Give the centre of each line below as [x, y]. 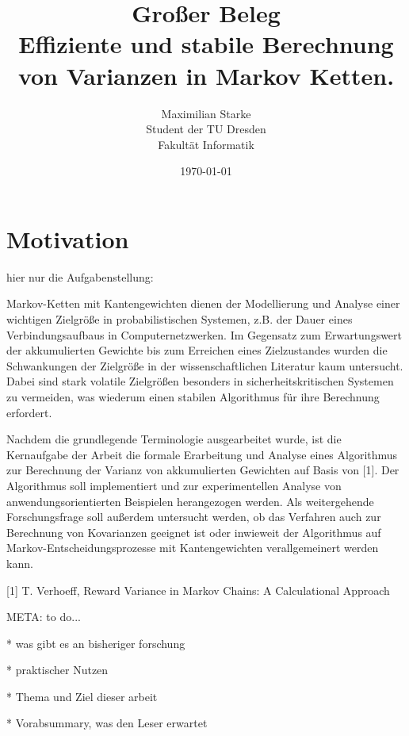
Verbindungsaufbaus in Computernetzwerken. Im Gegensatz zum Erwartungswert [204, 334]
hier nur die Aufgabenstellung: [80, 276]
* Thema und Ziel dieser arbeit [82, 696]
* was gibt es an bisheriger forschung [96, 643]
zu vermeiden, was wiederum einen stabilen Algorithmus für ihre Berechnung [193, 396]
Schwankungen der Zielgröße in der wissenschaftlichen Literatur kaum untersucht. [205, 365]
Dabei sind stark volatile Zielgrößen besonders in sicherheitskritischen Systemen [200, 381]
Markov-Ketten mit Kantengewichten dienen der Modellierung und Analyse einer [203, 303]
